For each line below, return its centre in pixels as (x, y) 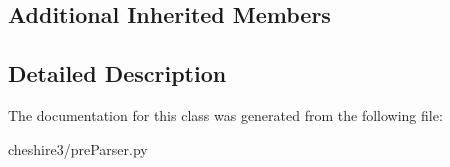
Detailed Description (117, 73)
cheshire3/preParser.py (78, 148)
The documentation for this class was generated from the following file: (225, 114)
